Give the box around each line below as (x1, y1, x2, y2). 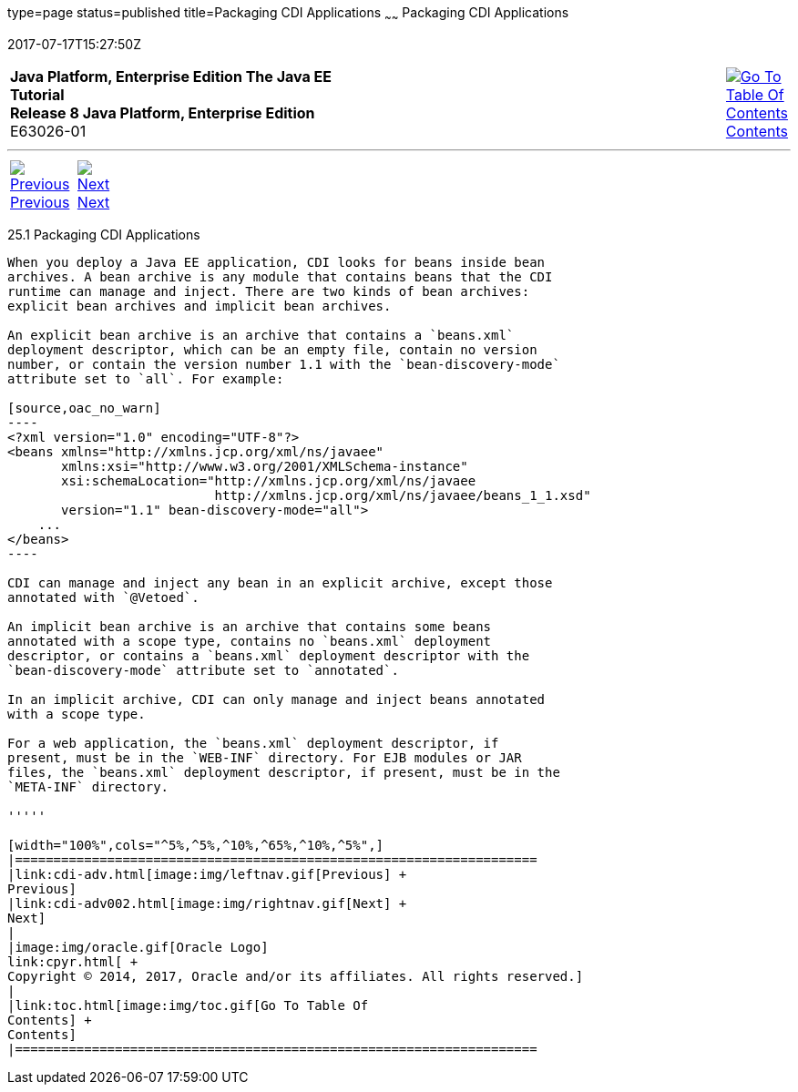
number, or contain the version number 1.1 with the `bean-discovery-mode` (7, 356, 560, 372)
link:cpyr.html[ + (7, 954, 138, 969)
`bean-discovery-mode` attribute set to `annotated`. (7, 662, 399, 678)
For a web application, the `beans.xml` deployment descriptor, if (7, 735, 499, 750)
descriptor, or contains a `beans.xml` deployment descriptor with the (7, 648, 530, 663)
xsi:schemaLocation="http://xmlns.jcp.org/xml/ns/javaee (61, 473, 476, 488)
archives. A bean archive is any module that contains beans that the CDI (7, 269, 553, 284)
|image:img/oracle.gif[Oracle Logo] (7, 939, 269, 954)
